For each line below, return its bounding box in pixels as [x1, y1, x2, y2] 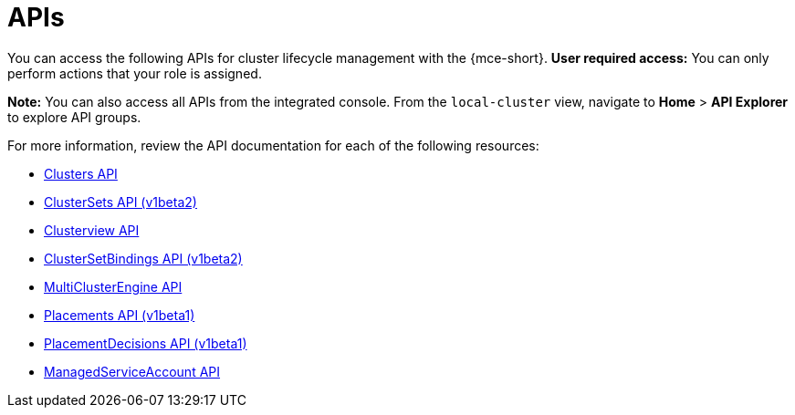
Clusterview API [44, 222, 140, 238]
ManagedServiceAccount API [44, 363, 221, 379]
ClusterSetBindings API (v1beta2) [44, 250, 243, 266]
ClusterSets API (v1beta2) [44, 193, 197, 210]
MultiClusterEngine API [44, 278, 183, 295]
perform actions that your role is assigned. [7, 65, 262, 81]
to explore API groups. [7, 109, 141, 125]
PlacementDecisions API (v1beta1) [44, 335, 247, 351]
